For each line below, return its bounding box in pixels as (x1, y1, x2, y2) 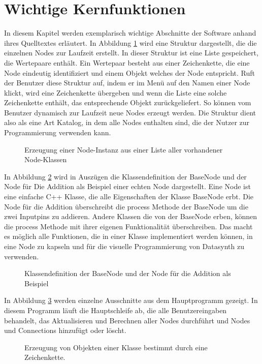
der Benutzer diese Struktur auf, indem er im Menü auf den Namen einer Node (4, 77, 250, 88)
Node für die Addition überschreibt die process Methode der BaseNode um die (4, 201, 248, 211)
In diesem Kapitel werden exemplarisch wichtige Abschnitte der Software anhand (4, 27, 256, 38)
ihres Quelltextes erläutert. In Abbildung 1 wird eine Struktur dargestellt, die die (4, 37, 257, 48)
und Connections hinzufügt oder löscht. (4, 325, 126, 336)
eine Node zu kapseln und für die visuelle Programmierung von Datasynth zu (4, 241, 244, 251)
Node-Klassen (24, 154, 67, 165)
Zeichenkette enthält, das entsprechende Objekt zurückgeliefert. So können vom (4, 97, 251, 108)
